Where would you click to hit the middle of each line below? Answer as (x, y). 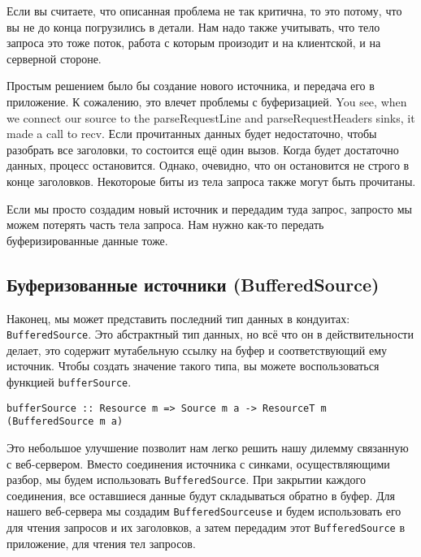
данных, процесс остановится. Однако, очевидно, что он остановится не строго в (208, 165)
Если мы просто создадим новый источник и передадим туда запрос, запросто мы (209, 208)
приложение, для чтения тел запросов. (101, 543)
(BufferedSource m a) (65, 422)
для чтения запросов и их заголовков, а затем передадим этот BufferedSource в (206, 527)
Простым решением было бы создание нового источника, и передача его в (191, 86)
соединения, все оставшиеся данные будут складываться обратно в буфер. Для (201, 495)
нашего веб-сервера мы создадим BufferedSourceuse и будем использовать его (204, 511)
